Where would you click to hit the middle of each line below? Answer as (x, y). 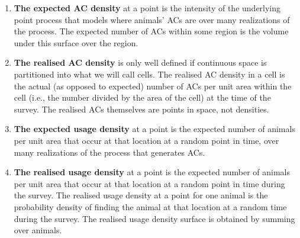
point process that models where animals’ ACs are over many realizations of (152, 19)
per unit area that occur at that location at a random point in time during (149, 183)
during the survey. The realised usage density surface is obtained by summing (154, 218)
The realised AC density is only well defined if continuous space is (140, 62)
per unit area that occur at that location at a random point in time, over (146, 140)
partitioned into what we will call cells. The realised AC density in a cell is (149, 74)
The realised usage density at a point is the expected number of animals (152, 172)
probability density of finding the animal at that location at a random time (150, 206)
